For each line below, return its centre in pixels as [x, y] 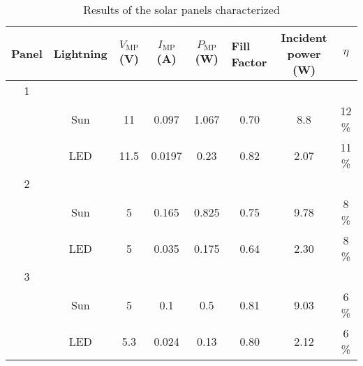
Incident [304, 37]
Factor [249, 61]
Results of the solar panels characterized [181, 9]
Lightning [80, 53]
